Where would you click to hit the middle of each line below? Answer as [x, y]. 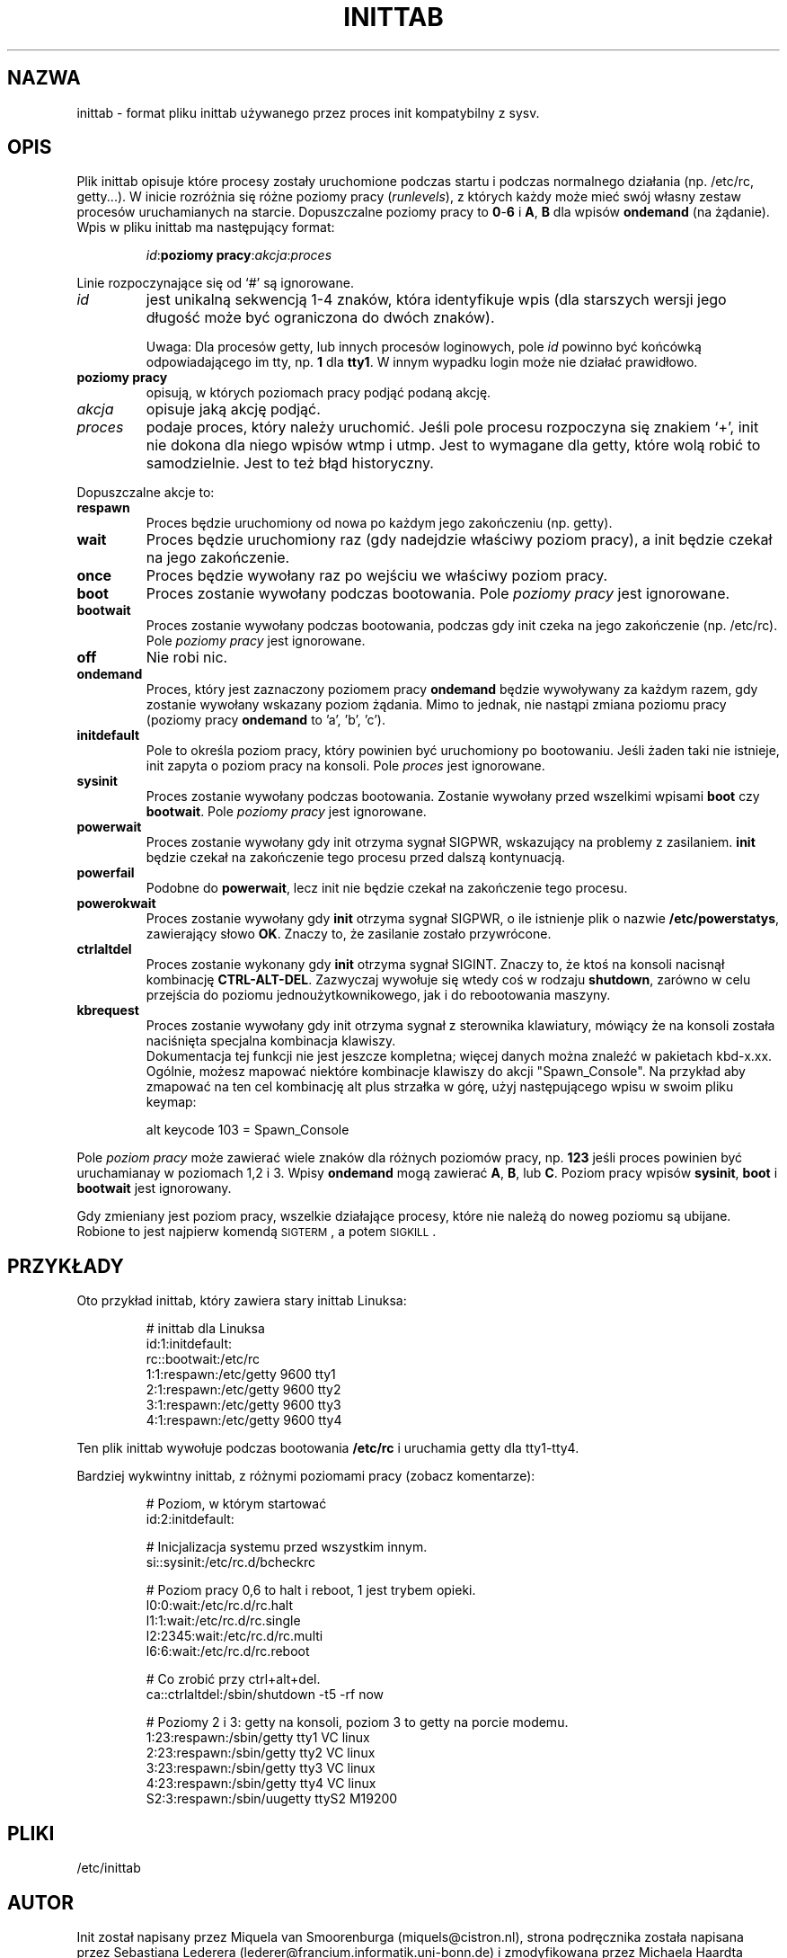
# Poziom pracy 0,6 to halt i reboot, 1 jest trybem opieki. [311, 1590]
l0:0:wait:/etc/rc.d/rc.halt [220, 1606]
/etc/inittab [109, 1868]
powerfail [106, 873]
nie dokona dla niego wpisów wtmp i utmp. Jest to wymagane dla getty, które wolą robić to [453, 445]
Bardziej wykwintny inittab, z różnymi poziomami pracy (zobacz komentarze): [306, 1476]
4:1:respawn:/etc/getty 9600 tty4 [244, 1420]
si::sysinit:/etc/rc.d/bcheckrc [231, 1562]
